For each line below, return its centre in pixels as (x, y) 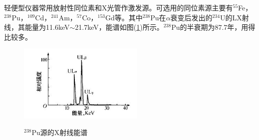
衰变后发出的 (191, 17)
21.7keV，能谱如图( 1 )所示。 (119, 27)
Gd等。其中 (124, 17)
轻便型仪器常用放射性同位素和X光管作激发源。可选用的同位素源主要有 (119, 7)
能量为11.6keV (47, 27)
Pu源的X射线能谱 (60, 132)
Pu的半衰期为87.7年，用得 (213, 27)
